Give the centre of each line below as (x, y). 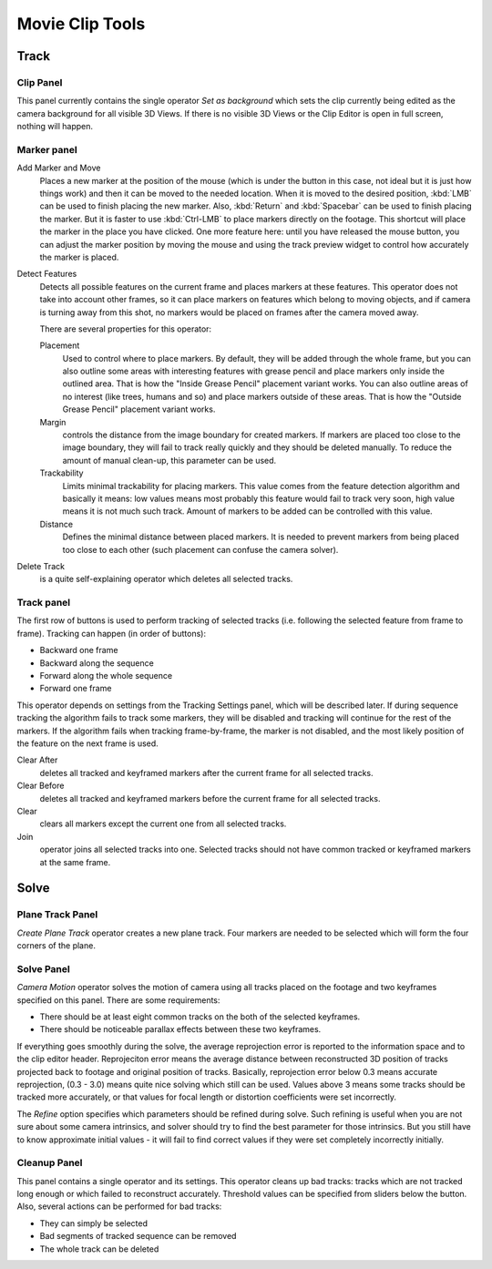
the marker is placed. (79, 257)
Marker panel (47, 149)
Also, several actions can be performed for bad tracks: (119, 1206)
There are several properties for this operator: (126, 329)
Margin (53, 422)
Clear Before (41, 786)
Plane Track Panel (57, 915)
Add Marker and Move (59, 168)
